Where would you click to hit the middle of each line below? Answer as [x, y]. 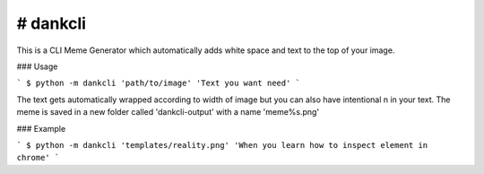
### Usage [37, 66]
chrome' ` [38, 158]
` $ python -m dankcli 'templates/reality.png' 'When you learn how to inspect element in [222, 145]
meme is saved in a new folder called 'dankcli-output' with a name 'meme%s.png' [168, 112]
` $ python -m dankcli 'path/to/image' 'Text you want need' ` [158, 83]
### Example [41, 128]
